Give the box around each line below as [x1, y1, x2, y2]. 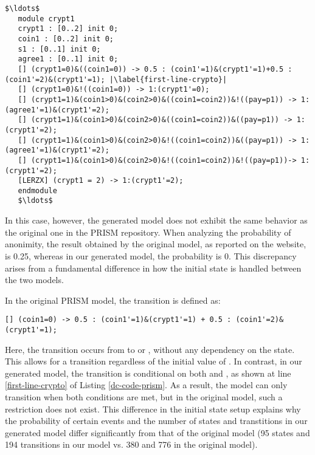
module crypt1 [18, 14, 75, 23]
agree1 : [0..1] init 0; [18, 55, 119, 64]
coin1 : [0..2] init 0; [18, 34, 114, 43]
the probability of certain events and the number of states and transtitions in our [5, 414, 308, 427]
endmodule [18, 186, 57, 195]
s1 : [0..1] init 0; [18, 44, 101, 53]
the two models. [5, 273, 64, 286]
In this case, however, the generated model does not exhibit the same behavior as [5, 214, 308, 227]
